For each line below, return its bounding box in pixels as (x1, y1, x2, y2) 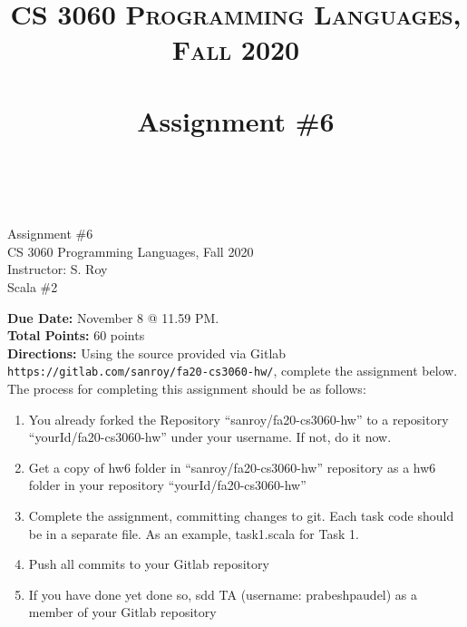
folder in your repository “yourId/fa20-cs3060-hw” (28, 475, 306, 495)
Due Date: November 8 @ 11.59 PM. (7, 308, 219, 327)
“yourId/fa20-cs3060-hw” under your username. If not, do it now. (28, 427, 392, 446)
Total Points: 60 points (7, 326, 145, 345)
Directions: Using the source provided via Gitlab (7, 343, 287, 362)
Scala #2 (7, 277, 58, 296)
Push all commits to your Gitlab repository (28, 554, 269, 573)
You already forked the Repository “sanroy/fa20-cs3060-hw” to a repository (28, 409, 449, 428)
